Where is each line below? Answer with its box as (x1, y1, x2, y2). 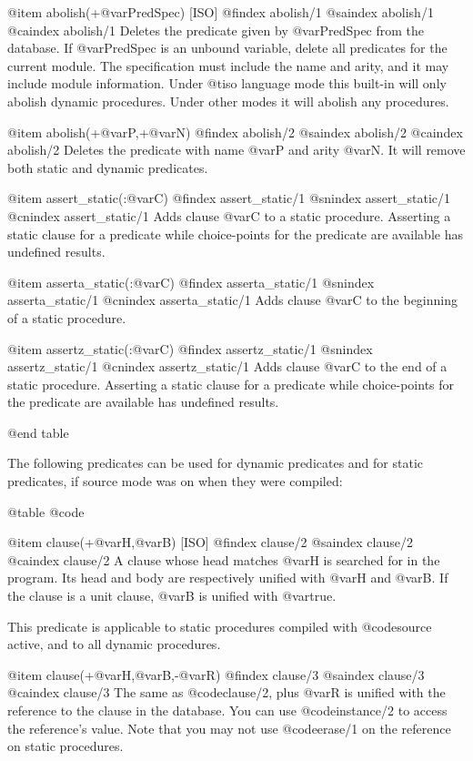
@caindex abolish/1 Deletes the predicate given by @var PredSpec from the (7, 20, 425, 39)
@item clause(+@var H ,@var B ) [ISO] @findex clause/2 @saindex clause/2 (7, 533, 413, 552)
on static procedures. (7, 736, 124, 756)
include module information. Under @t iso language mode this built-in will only (7, 74, 447, 93)
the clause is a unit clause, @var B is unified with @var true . (7, 586, 337, 605)
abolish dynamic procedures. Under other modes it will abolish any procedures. (7, 91, 449, 110)
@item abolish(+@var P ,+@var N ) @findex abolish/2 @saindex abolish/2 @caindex (7, 122, 463, 141)
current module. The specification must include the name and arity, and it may (7, 56, 449, 75)
